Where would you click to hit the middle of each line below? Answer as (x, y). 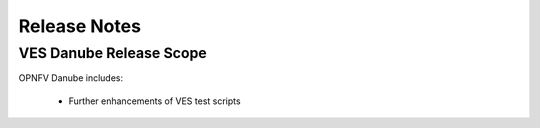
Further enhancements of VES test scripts (154, 101)
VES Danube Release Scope (112, 53)
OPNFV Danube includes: (71, 78)
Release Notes (80, 26)
